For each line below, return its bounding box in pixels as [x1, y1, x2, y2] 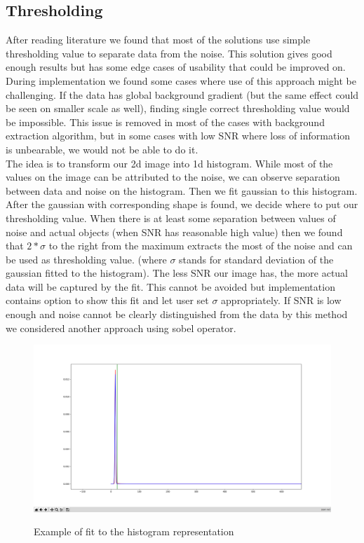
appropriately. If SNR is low [221, 293, 342, 308]
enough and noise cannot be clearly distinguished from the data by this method [6, 307, 348, 322]
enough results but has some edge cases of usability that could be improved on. [6, 60, 346, 74]
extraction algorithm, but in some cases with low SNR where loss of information [6, 128, 351, 143]
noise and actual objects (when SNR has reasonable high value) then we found [6, 224, 343, 239]
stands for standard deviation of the [179, 252, 334, 266]
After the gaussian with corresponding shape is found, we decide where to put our [6, 197, 358, 212]
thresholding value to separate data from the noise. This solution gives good [6, 46, 332, 60]
